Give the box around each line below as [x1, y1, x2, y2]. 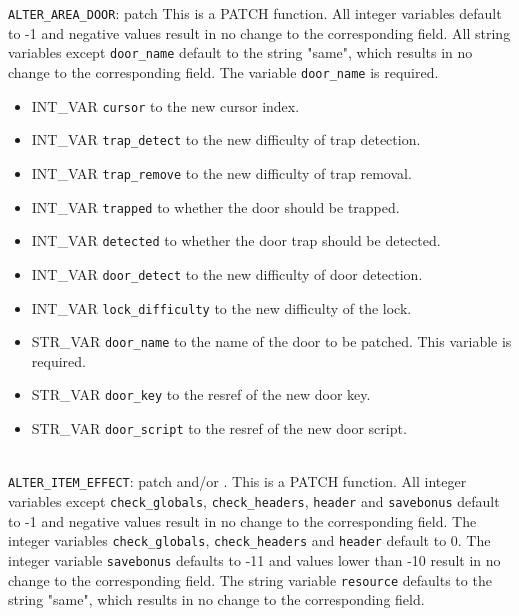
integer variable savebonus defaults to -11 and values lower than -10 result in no [8, 549, 501, 570]
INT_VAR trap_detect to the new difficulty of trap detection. [31, 129, 421, 150]
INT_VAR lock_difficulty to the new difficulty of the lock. [31, 297, 412, 318]
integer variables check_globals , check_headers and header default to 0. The [8, 530, 491, 551]
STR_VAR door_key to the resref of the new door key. [31, 384, 371, 405]
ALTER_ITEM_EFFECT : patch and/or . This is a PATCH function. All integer [8, 471, 467, 492]
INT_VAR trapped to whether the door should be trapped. [31, 196, 400, 217]
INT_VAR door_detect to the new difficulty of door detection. [31, 263, 423, 284]
